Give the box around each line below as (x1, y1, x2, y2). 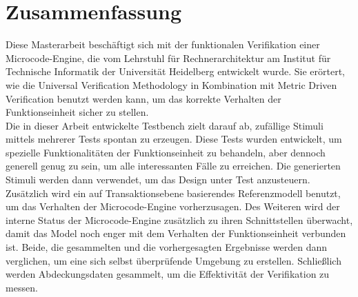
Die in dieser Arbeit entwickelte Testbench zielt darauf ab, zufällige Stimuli (6, 118, 324, 132)
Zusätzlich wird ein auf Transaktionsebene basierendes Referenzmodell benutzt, (6, 185, 341, 200)
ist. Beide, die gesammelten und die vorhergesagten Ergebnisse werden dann (6, 240, 328, 254)
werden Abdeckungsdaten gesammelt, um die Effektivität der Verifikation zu (6, 267, 330, 281)
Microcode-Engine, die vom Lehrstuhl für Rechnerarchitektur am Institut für (6, 50, 331, 65)
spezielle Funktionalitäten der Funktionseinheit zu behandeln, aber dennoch (6, 145, 326, 159)
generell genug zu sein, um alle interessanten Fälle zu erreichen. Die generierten (6, 158, 341, 173)
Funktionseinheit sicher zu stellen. (6, 105, 149, 119)
